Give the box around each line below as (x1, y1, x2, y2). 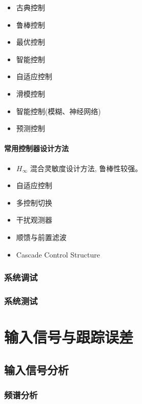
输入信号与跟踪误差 (4, 326, 134, 347)
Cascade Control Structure (16, 249, 100, 260)
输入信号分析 (4, 361, 69, 377)
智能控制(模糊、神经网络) (16, 105, 101, 116)
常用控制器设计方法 (4, 143, 69, 154)
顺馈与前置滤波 (16, 231, 67, 242)
